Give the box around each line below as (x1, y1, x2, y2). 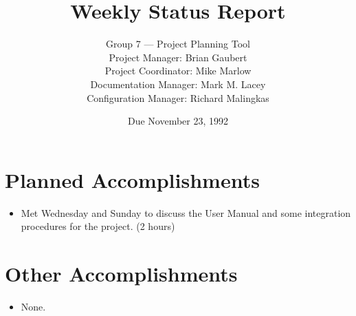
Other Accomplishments (5, 260, 238, 287)
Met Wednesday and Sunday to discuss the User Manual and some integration (21, 205, 351, 220)
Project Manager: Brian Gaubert (109, 50, 247, 64)
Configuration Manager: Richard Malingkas (87, 90, 269, 105)
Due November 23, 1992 (127, 114, 229, 128)
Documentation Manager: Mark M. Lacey (90, 76, 266, 91)
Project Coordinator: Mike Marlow (104, 63, 252, 78)
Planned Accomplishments (5, 165, 260, 193)
